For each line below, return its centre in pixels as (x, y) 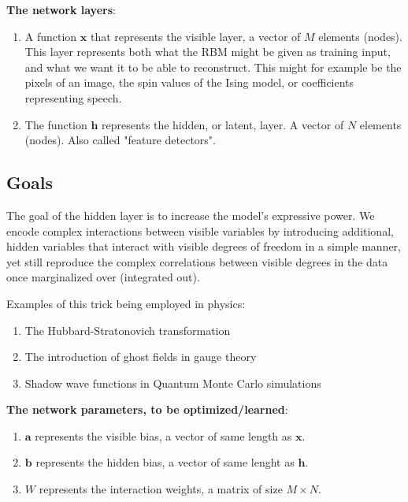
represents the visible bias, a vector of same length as (163, 435)
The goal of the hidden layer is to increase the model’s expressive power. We (191, 215)
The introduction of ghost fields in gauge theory (141, 357)
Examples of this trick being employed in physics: (126, 303)
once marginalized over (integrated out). (103, 277)
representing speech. (73, 97)
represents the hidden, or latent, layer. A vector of (223, 124)
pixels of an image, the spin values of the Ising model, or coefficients (189, 82)
